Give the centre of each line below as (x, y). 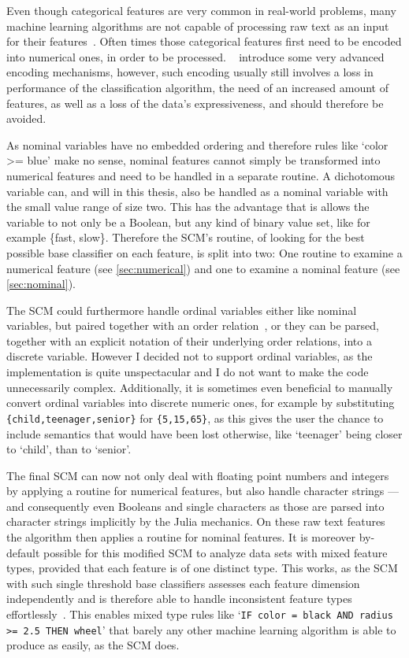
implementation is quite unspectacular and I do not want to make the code (188, 372)
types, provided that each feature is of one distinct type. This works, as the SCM (202, 568)
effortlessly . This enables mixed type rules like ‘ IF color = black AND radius (200, 614)
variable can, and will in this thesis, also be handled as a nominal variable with (197, 191)
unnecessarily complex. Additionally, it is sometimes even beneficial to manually (200, 387)
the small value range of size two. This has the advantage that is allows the (188, 207)
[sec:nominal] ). (41, 284)
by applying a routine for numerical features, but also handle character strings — (203, 491)
